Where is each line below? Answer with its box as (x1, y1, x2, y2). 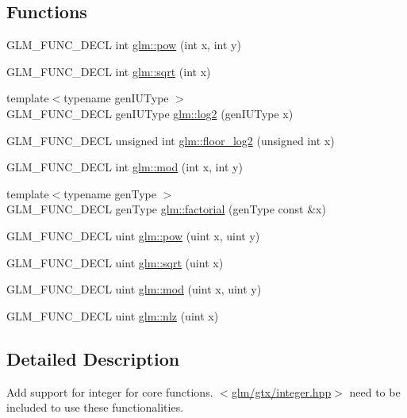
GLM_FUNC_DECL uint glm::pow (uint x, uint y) (6, 227, 260, 244)
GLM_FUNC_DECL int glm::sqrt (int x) (6, 63, 211, 79)
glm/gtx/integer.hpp (231, 383, 332, 400)
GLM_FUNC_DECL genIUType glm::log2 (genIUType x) (6, 105, 294, 121)
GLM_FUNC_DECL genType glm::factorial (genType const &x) (6, 201, 326, 217)
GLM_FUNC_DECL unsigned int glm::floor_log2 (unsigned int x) (6, 132, 335, 148)
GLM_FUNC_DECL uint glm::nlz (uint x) (6, 307, 219, 324)
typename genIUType (63, 90, 169, 106)
